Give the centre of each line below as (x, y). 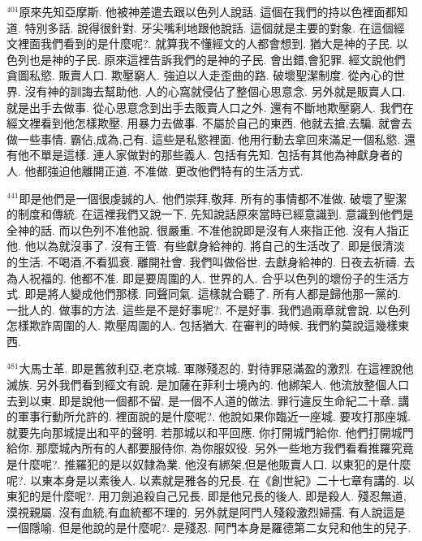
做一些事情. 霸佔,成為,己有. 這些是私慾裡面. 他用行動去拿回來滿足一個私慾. (204, 138)
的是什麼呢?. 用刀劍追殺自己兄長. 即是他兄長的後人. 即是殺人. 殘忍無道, (217, 496)
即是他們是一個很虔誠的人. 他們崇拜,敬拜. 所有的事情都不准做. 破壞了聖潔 (213, 198)
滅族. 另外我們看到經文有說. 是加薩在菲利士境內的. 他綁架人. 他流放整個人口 (208, 385)
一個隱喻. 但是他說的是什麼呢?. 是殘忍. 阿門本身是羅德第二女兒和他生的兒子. (209, 528)
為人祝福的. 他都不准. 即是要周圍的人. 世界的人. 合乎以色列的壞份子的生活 (202, 277)
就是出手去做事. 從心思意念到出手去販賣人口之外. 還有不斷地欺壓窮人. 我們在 (210, 107)
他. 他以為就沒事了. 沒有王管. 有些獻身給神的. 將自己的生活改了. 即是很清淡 (206, 246)
